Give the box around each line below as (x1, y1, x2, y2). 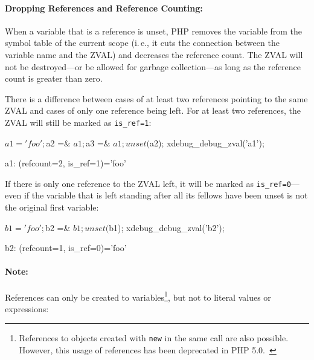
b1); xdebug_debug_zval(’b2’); (109, 221, 225, 234)
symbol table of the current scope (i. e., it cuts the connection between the (5, 36, 280, 49)
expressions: (5, 302, 49, 315)
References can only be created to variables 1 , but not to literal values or (5, 289, 271, 303)
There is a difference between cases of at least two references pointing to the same (5, 92, 308, 105)
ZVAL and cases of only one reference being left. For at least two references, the (5, 104, 301, 117)
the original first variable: (5, 201, 99, 214)
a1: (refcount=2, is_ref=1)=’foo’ (5, 157, 126, 169)
